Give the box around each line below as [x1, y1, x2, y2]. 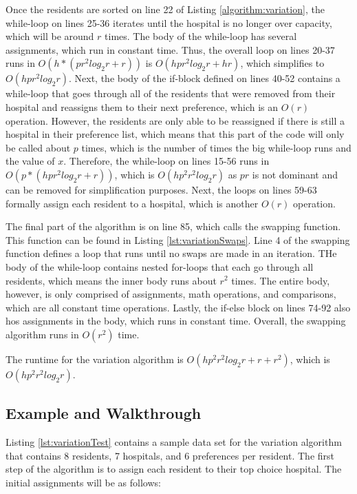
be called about [6, 140, 71, 154]
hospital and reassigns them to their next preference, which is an [6, 99, 279, 114]
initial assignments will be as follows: [6, 475, 161, 489]
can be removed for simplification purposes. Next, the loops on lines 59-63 [6, 182, 317, 196]
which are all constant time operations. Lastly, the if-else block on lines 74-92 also [6, 300, 351, 314]
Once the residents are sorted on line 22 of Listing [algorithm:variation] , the [6, 2, 325, 16]
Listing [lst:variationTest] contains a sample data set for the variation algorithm [6, 435, 342, 449]
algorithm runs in [6, 327, 79, 341]
